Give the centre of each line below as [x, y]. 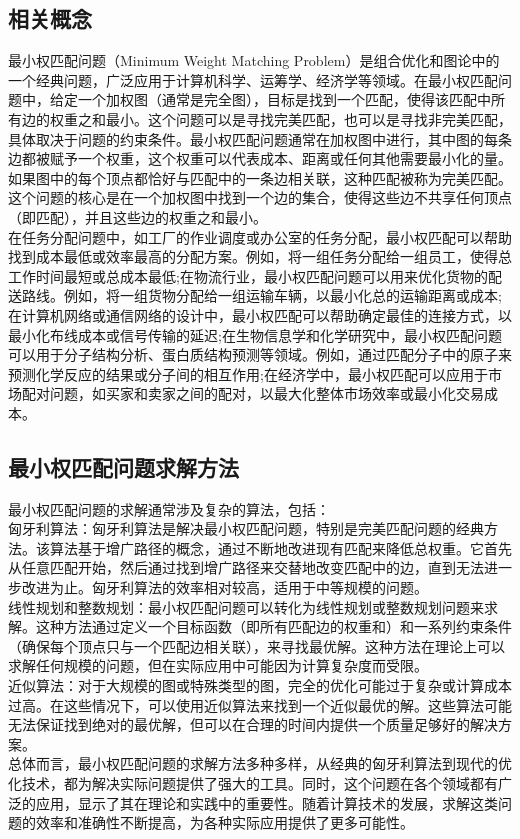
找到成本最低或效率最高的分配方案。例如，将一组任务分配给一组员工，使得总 [260, 256]
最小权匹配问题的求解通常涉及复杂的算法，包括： [169, 508]
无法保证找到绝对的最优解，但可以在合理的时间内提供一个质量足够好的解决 [253, 724]
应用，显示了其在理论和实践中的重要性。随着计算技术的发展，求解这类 [266, 802]
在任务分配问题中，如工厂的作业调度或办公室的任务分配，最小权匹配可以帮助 [260, 236]
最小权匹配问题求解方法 [123, 466]
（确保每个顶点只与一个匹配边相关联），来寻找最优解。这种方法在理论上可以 [256, 645]
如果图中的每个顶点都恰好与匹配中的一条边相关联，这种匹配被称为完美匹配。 [260, 177]
